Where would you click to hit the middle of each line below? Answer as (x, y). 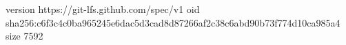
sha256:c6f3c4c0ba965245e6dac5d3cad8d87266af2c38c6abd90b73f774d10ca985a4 (173, 22)
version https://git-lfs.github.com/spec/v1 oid (103, 9)
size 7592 (24, 36)
